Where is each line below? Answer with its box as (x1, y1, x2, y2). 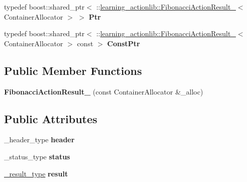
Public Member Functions (4, 62, 142, 78)
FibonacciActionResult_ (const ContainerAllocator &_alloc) (4, 86, 203, 97)
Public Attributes (4, 111, 98, 126)
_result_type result (4, 168, 68, 178)
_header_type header (4, 134, 75, 145)
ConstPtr (107, 38, 140, 48)
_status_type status (4, 151, 70, 161)
